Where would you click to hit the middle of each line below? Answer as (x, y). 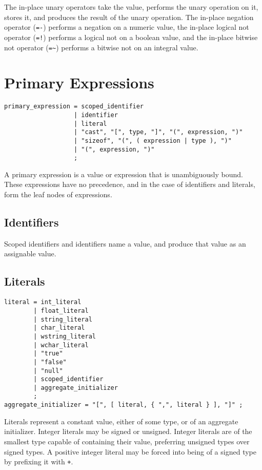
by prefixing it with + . (39, 462)
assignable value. (30, 253)
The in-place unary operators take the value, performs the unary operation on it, (131, 7)
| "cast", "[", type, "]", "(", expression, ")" (158, 132)
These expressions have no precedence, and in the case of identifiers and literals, (130, 184)
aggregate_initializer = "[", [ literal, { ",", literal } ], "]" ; (124, 405)
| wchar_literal (61, 345)
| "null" (48, 371)
